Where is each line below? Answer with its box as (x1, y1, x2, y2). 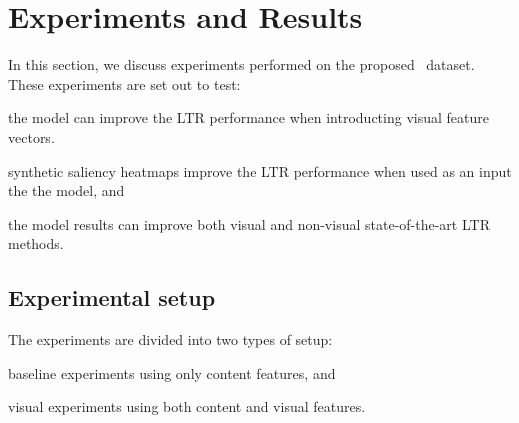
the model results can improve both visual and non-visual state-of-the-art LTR (8, 213, 490, 234)
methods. (8, 233, 64, 254)
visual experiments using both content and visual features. (8, 396, 366, 417)
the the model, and (8, 180, 125, 201)
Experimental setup (8, 282, 216, 313)
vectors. (8, 126, 55, 147)
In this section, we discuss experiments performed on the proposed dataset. (8, 54, 475, 75)
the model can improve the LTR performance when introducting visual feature (8, 107, 489, 128)
